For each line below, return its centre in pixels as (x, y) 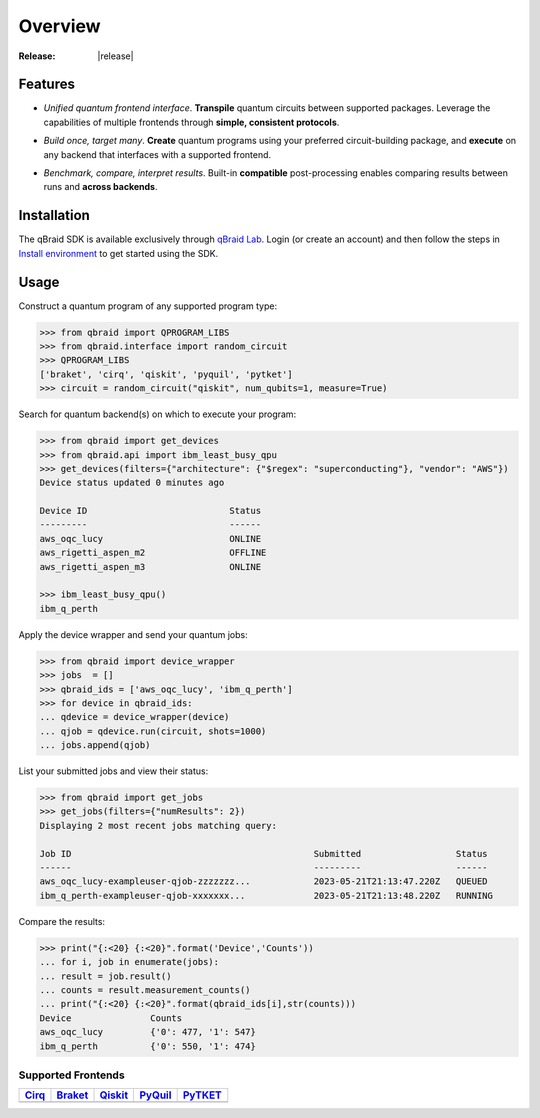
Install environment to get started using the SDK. (118, 253)
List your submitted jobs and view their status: (113, 771)
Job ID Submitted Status (264, 853)
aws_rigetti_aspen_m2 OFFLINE (153, 553)
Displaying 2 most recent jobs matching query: (158, 825)
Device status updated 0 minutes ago (132, 483)
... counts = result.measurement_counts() (145, 989)
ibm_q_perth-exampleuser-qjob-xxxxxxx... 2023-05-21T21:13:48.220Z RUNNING (266, 895)
